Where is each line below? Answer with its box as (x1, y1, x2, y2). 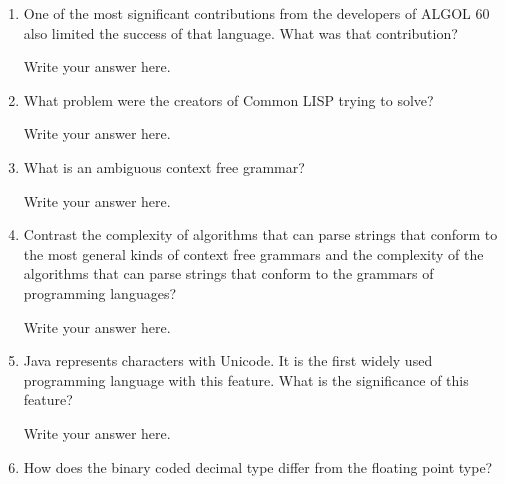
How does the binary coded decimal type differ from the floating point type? (23, 456, 493, 477)
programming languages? (23, 282, 177, 303)
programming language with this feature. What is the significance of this (23, 369, 469, 390)
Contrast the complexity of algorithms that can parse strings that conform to (23, 224, 498, 245)
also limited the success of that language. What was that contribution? (23, 22, 458, 43)
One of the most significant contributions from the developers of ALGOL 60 (23, 3, 490, 23)
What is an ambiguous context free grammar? (23, 156, 305, 177)
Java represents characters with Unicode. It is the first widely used (23, 350, 433, 371)
